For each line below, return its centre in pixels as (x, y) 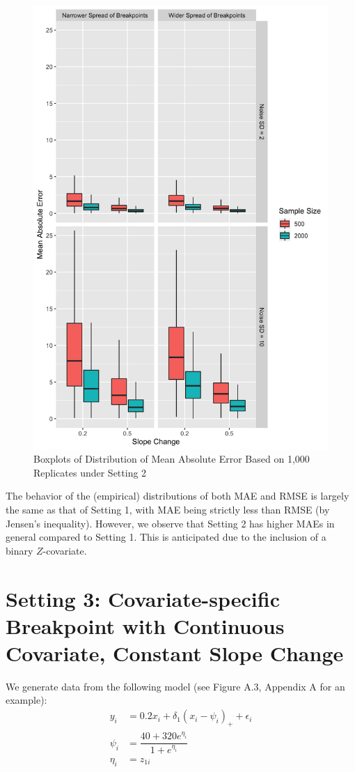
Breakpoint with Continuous (145, 625)
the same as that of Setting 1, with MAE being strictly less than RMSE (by (168, 509)
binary (19, 550)
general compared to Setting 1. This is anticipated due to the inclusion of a (166, 537)
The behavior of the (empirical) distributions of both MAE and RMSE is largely (177, 496)
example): (26, 700)
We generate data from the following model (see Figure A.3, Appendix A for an (175, 686)
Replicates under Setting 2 (90, 472)
